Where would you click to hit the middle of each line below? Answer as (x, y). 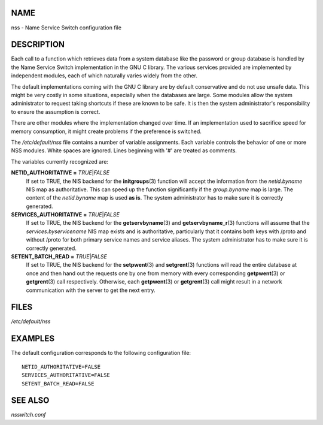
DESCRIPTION (38, 45)
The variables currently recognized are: (60, 161)
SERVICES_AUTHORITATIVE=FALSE (66, 375)
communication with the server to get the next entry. (91, 290)
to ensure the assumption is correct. (56, 111)
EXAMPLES (33, 339)
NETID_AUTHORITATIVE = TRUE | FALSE (60, 173)
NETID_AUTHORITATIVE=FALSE (61, 367)
